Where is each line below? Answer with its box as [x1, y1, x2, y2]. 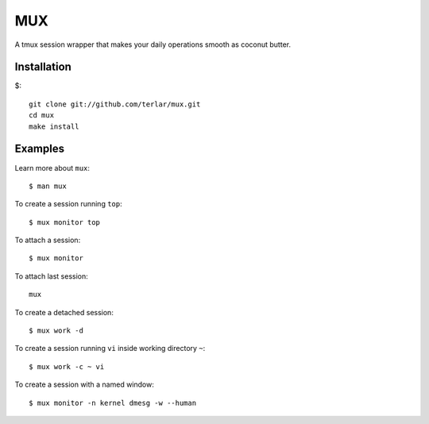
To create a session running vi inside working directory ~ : [14, 344, 206, 353]
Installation [14, 60, 71, 74]
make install [29, 121, 79, 131]
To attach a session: [14, 235, 81, 245]
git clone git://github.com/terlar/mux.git [29, 99, 201, 109]
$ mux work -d [29, 326, 83, 335]
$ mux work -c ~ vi [29, 362, 105, 371]
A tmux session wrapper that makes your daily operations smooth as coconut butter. [14, 40, 292, 49]
